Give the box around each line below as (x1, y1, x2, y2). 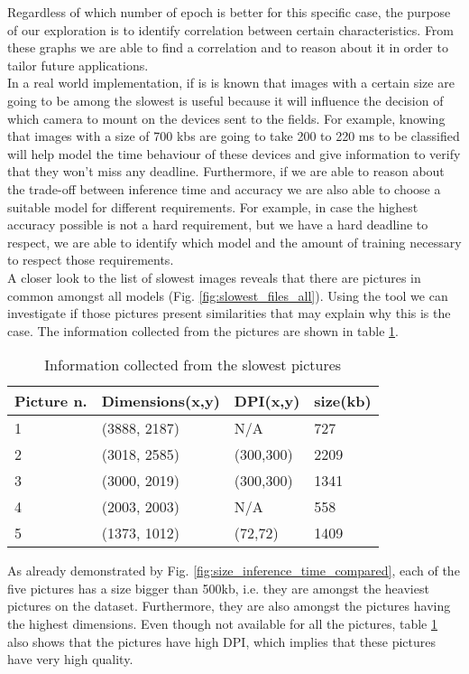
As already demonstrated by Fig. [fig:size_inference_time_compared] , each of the (7, 561, 460, 580)
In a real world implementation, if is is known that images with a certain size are (7, 73, 455, 92)
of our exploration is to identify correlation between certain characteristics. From (7, 20, 455, 39)
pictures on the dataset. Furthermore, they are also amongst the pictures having (7, 596, 451, 615)
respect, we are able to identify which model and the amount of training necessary (7, 232, 462, 251)
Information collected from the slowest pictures (44, 354, 342, 376)
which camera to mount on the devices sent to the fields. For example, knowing (7, 108, 446, 127)
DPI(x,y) (234, 390, 300, 412)
